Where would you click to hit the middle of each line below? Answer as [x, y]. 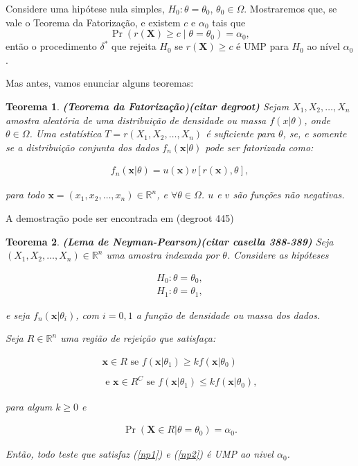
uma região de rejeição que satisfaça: [138, 338]
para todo [25, 195]
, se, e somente [315, 133]
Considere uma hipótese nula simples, [85, 8]
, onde [317, 120]
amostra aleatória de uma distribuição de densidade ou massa [136, 120]
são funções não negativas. [289, 195]
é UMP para [262, 46]
